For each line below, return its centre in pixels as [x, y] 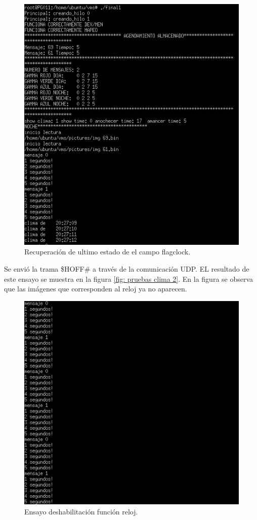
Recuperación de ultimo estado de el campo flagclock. [108, 252]
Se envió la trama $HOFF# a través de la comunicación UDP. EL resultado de [127, 268]
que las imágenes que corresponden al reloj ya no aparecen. [96, 289]
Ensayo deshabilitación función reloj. [81, 511]
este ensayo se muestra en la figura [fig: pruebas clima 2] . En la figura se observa [129, 278]
